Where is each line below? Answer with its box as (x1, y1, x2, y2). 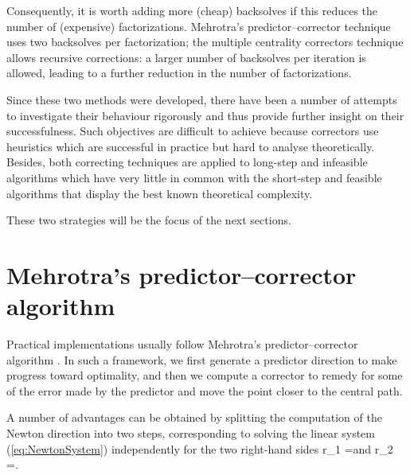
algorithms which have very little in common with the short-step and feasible (6, 169, 382, 185)
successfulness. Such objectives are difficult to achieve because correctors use (6, 123, 379, 139)
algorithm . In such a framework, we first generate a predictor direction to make (6, 351, 397, 368)
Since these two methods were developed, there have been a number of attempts (6, 91, 397, 107)
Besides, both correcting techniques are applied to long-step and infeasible (6, 154, 368, 170)
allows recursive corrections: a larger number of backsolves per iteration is (6, 49, 366, 65)
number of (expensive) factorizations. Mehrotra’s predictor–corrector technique (6, 18, 391, 34)
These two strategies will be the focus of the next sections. (6, 212, 291, 228)
